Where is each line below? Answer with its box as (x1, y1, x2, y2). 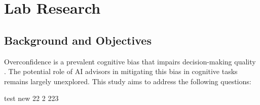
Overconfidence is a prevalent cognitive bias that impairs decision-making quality (4, 56, 256, 66)
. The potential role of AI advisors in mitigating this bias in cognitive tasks (4, 66, 238, 77)
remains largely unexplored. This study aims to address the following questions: (4, 76, 251, 86)
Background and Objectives (4, 32, 152, 48)
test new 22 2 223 (4, 93, 59, 103)
